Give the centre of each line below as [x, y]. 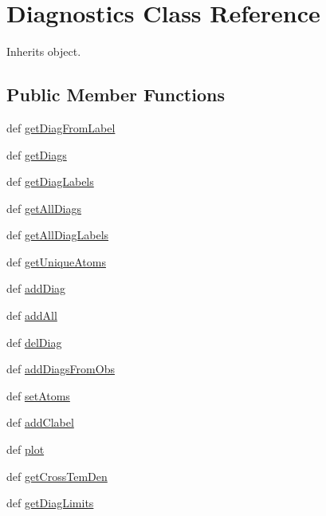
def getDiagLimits [50, 503]
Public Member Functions [116, 95]
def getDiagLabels [50, 181]
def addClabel [40, 422]
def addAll [32, 315]
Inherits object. [44, 51]
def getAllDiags [44, 208]
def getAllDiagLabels [58, 235]
